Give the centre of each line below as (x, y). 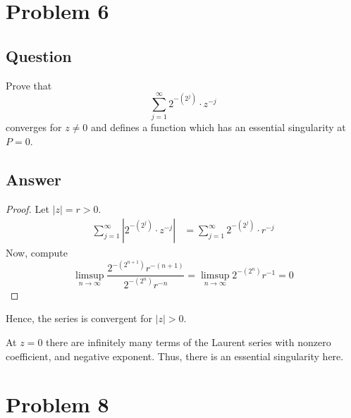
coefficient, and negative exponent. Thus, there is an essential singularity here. (175, 356)
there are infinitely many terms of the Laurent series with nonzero (189, 342)
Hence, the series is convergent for (79, 318)
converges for (34, 127)
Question (39, 55)
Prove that (29, 85)
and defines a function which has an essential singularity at (218, 127)
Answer (34, 179)
